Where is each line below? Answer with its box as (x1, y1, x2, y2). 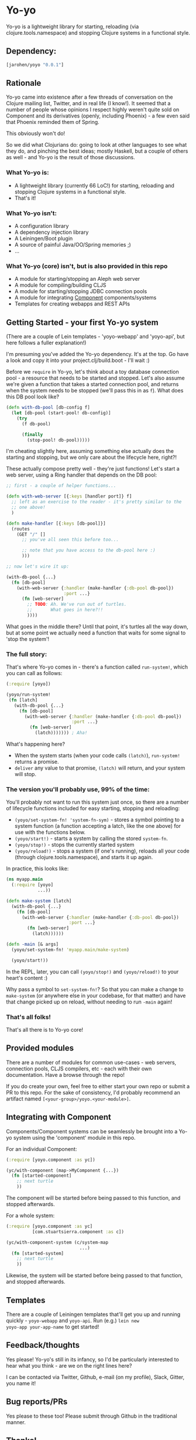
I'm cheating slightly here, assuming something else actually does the (6, 448, 174, 455)
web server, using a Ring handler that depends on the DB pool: (6, 471, 157, 479)
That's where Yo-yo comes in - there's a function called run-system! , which (6, 663, 188, 670)
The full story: (6, 650, 47, 658)
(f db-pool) (21, 421, 51, 427)
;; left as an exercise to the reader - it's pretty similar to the (11, 499, 182, 505)
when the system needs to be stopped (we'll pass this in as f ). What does (6, 387, 184, 394)
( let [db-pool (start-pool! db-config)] (11, 410, 111, 416)
